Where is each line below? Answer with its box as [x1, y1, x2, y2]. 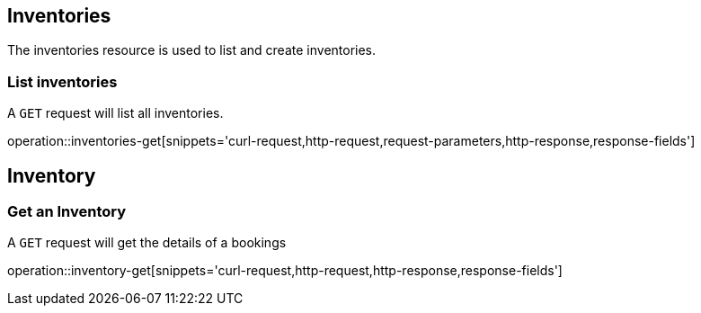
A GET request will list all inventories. [7, 105, 224, 121]
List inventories [7, 72, 118, 91]
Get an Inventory [7, 202, 127, 221]
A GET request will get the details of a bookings [7, 235, 287, 251]
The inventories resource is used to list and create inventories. [7, 42, 377, 58]
